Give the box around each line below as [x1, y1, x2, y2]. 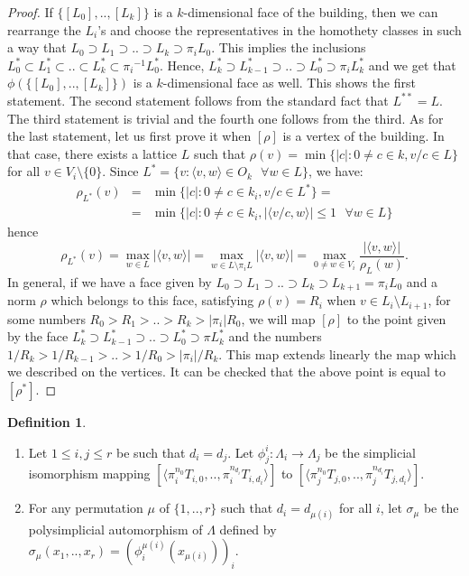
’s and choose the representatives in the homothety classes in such [97, 20, 462, 39]
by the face [7, 327, 69, 346]
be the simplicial [325, 442, 416, 461]
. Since [102, 162, 139, 181]
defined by [219, 519, 277, 538]
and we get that [368, 55, 456, 74]
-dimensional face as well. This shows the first [162, 73, 416, 92]
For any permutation [28, 498, 143, 517]
